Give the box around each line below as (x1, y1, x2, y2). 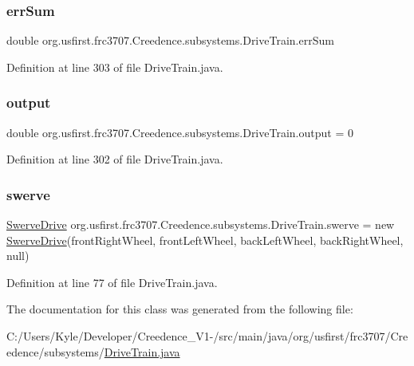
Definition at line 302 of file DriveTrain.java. (6, 151, 223, 167)
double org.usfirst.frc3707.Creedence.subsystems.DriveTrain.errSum (6, 32, 334, 49)
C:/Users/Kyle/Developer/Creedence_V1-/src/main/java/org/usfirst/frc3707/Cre (6, 328, 408, 344)
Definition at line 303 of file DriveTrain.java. (6, 58, 223, 75)
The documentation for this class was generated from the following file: (6, 301, 353, 317)
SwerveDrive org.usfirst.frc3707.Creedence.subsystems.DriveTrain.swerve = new (6, 216, 395, 233)
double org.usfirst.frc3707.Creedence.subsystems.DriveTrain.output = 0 (6, 124, 353, 140)
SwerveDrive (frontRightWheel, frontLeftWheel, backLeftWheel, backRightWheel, (6, 231, 404, 248)
